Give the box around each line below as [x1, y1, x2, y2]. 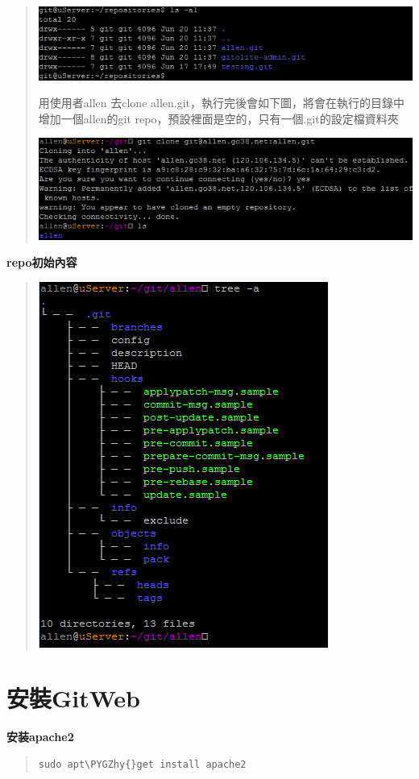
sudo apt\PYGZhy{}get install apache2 [38, 759, 247, 771]
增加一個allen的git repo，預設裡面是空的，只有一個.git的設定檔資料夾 [38, 110, 399, 126]
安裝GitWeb [6, 682, 141, 715]
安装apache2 [6, 728, 74, 745]
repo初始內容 [6, 254, 77, 271]
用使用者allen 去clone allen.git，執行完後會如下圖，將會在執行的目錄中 [38, 94, 405, 111]
